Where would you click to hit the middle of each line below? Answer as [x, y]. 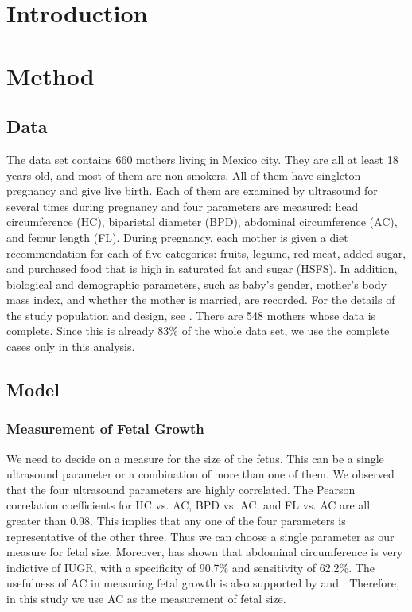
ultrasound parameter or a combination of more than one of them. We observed [200, 474]
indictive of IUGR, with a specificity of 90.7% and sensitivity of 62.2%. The [190, 567]
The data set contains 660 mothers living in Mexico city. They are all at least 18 [202, 159]
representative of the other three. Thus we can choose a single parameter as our [200, 536]
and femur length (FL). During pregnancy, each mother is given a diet [177, 237]
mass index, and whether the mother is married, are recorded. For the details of [201, 300]
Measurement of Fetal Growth [105, 429]
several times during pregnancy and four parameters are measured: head [183, 206]
